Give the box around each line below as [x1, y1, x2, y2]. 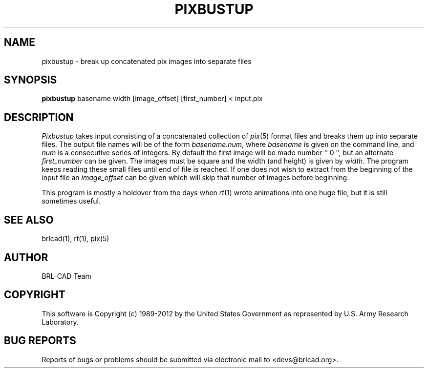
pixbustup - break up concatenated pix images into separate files [42, 57, 252, 65]
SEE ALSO [4, 213, 54, 226]
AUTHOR [4, 251, 48, 264]
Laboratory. [42, 317, 79, 326]
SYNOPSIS [4, 74, 57, 86]
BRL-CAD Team [42, 271, 91, 280]
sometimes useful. [42, 197, 101, 206]
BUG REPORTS [4, 334, 76, 347]
